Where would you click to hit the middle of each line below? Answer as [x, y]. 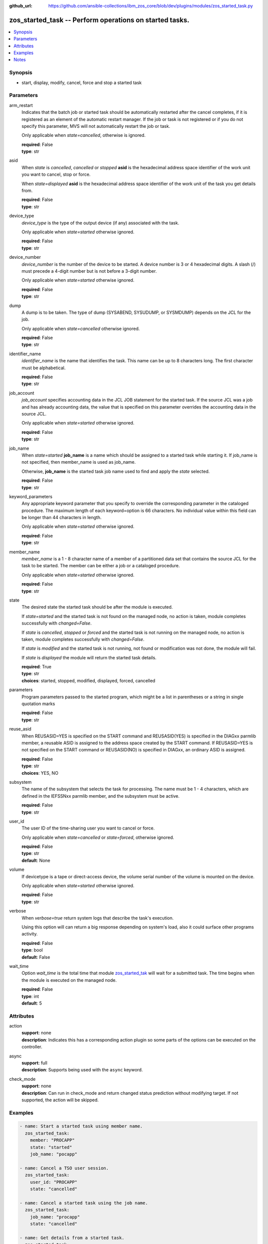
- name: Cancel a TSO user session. [64, 1168]
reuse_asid [20, 729]
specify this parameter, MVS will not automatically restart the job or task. [96, 126]
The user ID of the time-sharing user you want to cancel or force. [88, 828]
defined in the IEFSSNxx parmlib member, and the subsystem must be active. [100, 796]
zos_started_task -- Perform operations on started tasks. [99, 20]
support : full [34, 1063]
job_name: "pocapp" [54, 1154]
